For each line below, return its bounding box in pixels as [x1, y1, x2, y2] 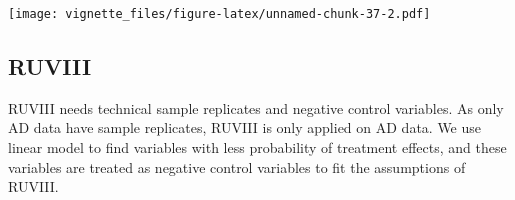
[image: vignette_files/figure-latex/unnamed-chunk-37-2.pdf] [8, 7, 431, 21]
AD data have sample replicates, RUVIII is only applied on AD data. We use [8, 117, 482, 138]
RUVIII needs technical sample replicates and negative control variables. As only [8, 97, 504, 118]
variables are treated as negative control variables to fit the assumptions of [8, 156, 466, 177]
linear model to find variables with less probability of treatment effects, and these [8, 137, 507, 158]
